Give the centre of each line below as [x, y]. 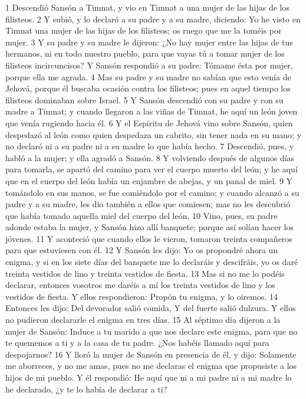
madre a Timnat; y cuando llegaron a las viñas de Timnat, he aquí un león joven [152, 111]
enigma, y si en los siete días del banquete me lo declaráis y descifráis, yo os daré [152, 262]
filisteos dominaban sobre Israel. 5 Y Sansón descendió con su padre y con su [144, 99]
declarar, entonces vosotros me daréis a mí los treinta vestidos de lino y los [140, 285]
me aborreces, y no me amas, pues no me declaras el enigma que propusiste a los [151, 366]
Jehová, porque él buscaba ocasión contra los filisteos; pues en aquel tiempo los [148, 88]
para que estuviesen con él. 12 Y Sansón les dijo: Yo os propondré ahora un [142, 250]
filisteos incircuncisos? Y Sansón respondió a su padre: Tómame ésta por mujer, [149, 65]
